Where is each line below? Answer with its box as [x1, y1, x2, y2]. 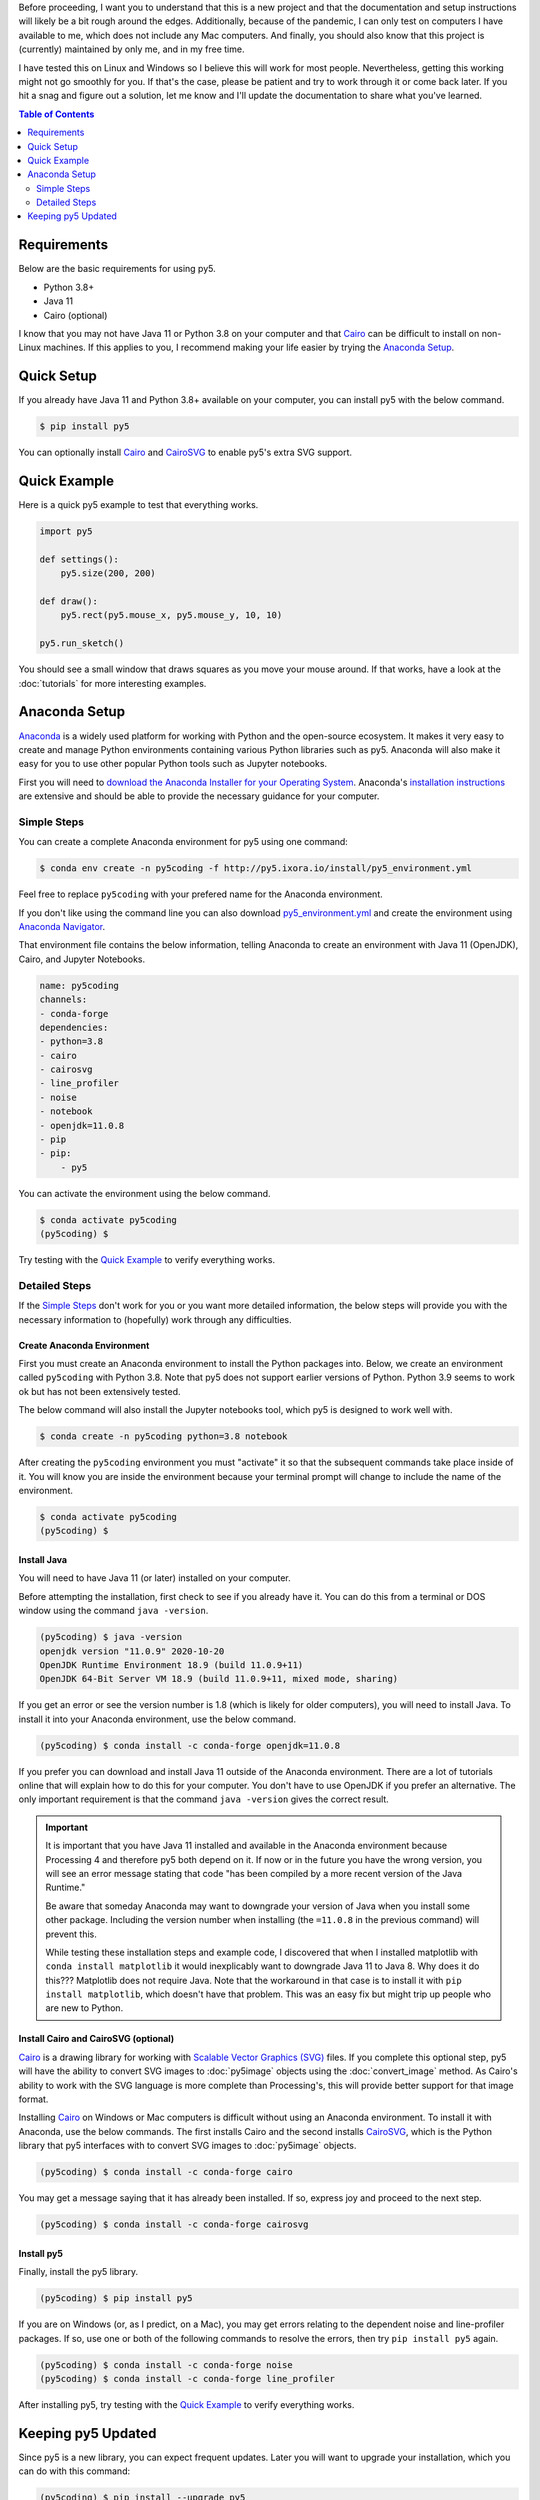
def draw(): [39, 596, 99, 607]
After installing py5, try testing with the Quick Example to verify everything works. [18, 2398, 355, 2410]
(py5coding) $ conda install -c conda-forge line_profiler [39, 2373, 335, 2384]
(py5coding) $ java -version [39, 1631, 183, 1643]
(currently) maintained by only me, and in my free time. [18, 43, 245, 55]
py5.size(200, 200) [60, 568, 157, 579]
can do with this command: [18, 2465, 130, 2477]
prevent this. [45, 1928, 97, 1940]
